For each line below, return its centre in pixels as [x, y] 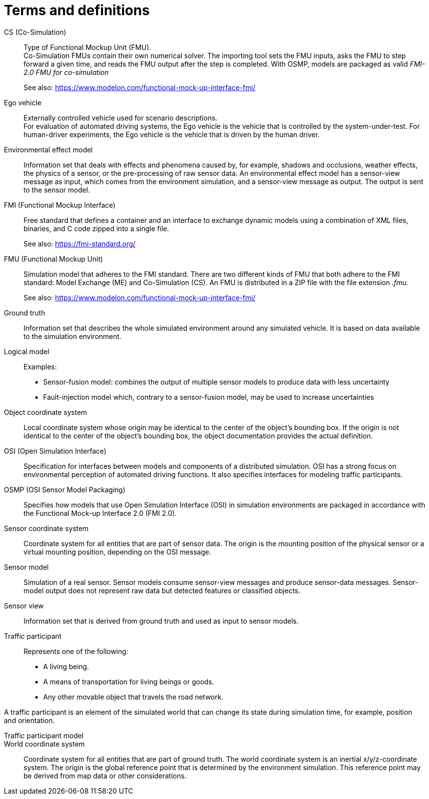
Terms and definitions [77, 10]
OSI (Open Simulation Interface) [55, 451]
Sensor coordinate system [46, 528]
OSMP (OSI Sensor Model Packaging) [65, 489]
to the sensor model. [57, 190]
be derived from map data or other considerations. [105, 775]
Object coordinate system [46, 412]
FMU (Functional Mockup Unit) [53, 259]
